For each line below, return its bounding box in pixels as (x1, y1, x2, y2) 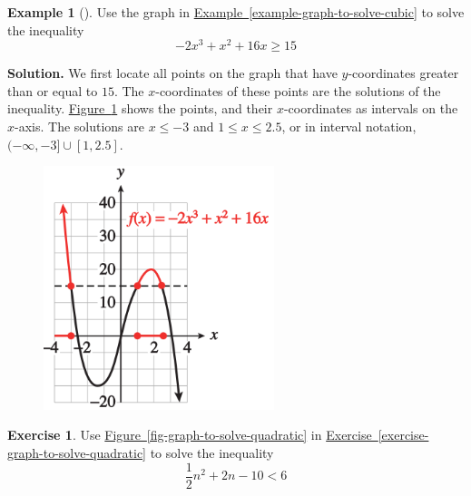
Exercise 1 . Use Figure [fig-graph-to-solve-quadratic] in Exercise (7, 425, 372, 444)
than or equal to (7, 81, 98, 100)
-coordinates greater (348, 63, 459, 83)
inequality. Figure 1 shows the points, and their (7, 99, 273, 118)
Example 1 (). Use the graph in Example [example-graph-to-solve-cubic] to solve (7, 3, 465, 21)
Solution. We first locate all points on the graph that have (7, 63, 338, 83)
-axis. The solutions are (15, 117, 144, 136)
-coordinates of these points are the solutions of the (155, 81, 441, 100)
